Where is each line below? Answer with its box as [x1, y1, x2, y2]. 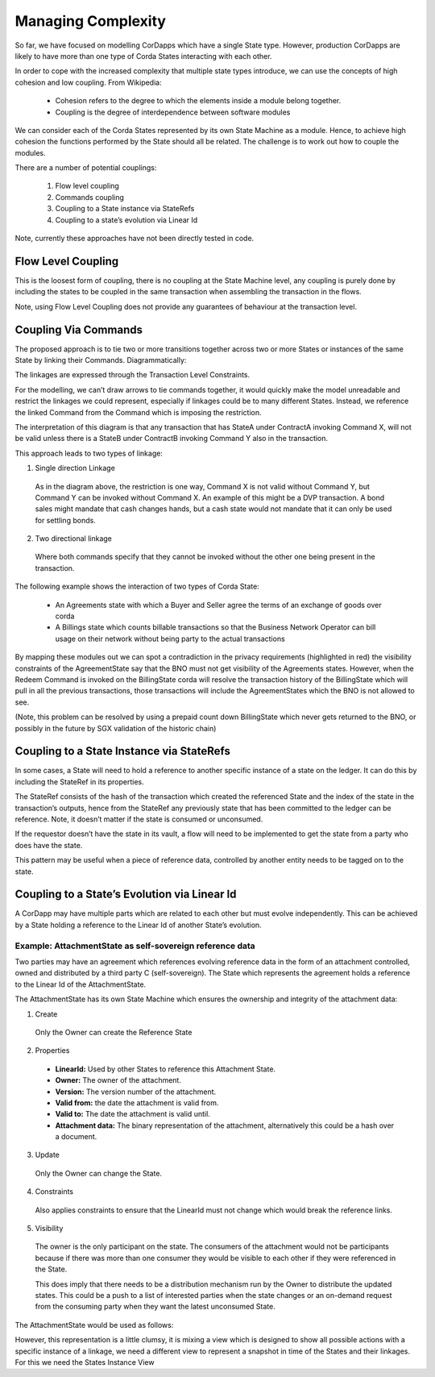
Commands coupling [55, 192, 125, 202]
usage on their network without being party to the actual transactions [55, 634, 285, 643]
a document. [55, 1132, 97, 1142]
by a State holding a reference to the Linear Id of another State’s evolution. [14, 920, 262, 930]
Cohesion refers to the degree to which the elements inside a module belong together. [55, 96, 342, 106]
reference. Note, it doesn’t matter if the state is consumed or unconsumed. [14, 814, 263, 824]
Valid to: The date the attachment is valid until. [55, 1109, 211, 1119]
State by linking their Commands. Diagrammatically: [14, 356, 187, 364]
